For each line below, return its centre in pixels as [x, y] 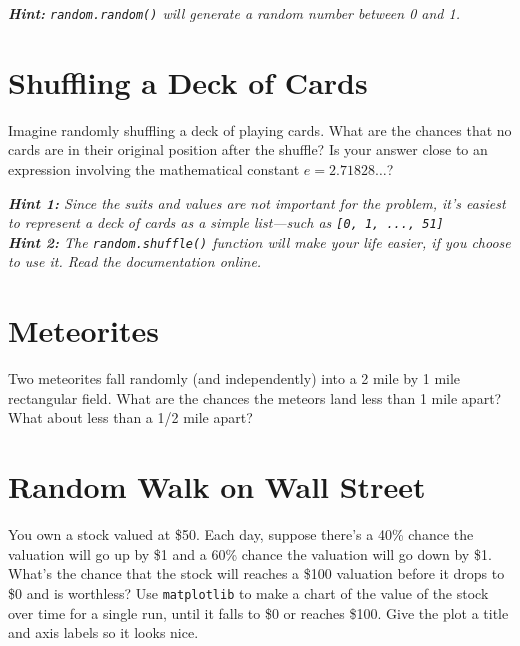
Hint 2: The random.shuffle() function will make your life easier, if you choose [259, 241]
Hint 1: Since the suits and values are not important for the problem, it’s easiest [257, 202]
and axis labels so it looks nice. [103, 632]
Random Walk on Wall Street [217, 486]
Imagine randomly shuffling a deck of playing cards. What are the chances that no [260, 129]
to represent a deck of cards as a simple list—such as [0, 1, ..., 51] [226, 222]
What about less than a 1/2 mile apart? [130, 417]
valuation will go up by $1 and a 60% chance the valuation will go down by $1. [250, 553]
